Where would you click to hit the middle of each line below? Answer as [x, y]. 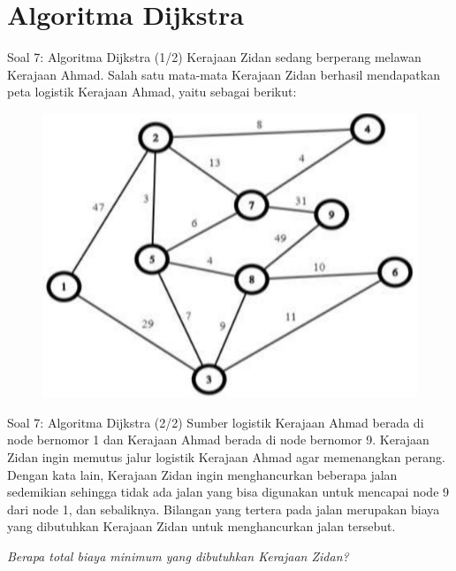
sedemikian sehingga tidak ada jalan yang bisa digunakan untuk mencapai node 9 [228, 492]
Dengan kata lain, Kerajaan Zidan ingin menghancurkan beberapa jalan [202, 474]
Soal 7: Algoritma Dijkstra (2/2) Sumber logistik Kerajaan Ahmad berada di [216, 422]
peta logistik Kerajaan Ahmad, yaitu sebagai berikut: [152, 92]
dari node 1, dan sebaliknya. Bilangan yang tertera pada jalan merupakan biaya [224, 509]
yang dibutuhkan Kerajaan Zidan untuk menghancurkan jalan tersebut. [201, 526]
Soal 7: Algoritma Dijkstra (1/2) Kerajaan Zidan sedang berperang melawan [214, 57]
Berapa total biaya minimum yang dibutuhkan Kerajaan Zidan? [178, 556]
